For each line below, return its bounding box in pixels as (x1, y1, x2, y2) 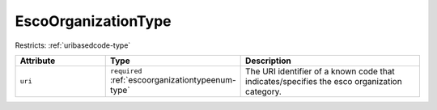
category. (245, 86, 282, 97)
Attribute (19, 55, 56, 66)
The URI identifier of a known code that (245, 66, 396, 77)
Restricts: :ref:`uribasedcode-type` (15, 40, 131, 50)
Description (245, 55, 291, 66)
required (109, 67, 142, 76)
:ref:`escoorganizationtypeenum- (109, 74, 236, 86)
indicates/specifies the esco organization (245, 75, 402, 87)
